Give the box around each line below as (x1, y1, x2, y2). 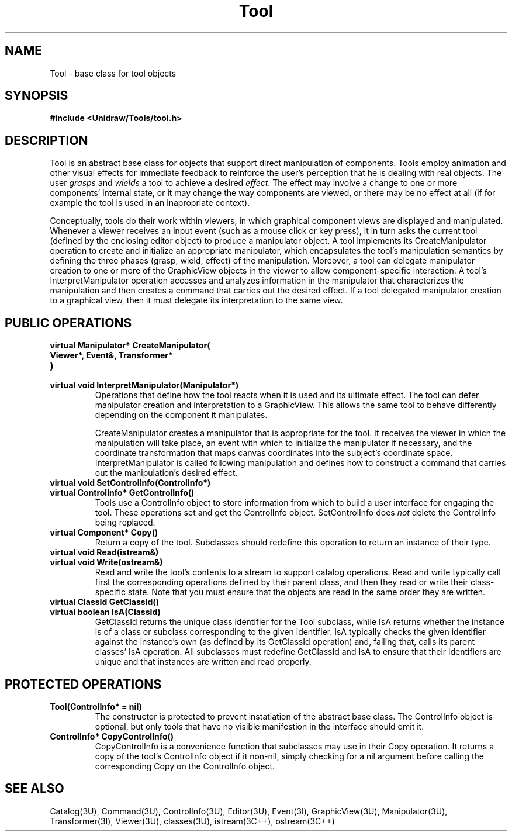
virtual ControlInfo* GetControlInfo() (50, 488, 195, 498)
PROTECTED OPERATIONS (5, 676, 162, 692)
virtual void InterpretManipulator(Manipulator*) (50, 380, 239, 391)
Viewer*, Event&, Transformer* (50, 350, 173, 361)
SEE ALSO (5, 781, 64, 796)
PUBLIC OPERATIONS (5, 315, 132, 330)
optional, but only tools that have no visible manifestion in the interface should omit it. (95, 721, 424, 731)
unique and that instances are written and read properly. (95, 657, 312, 667)
